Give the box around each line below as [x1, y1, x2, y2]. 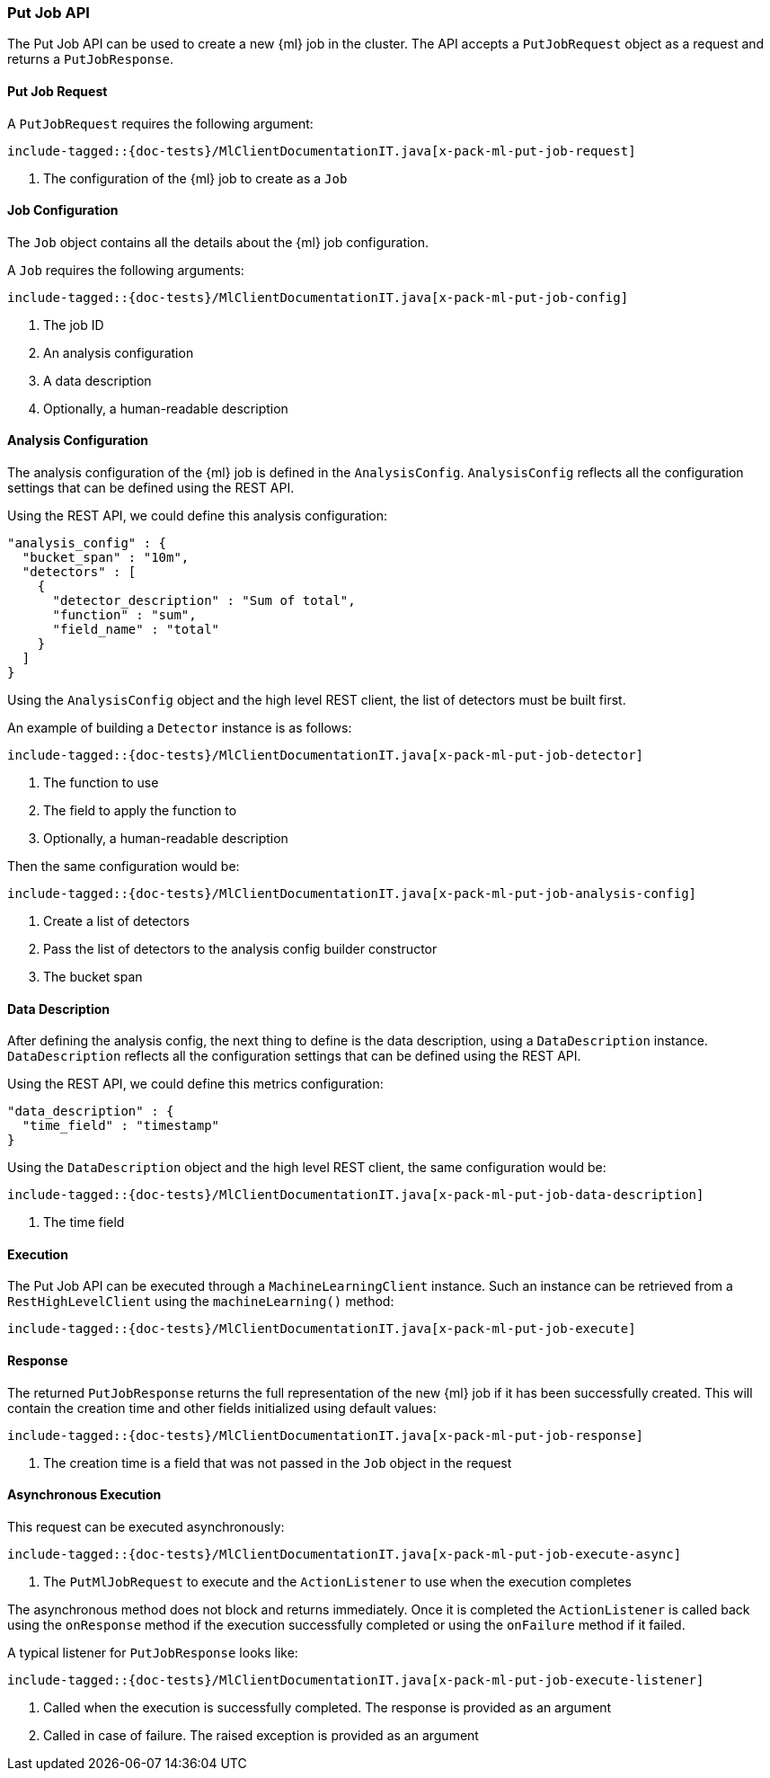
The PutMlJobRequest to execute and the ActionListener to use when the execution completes [43, 1573, 632, 1589]
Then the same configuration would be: [7, 858, 240, 875]
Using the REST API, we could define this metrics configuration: [7, 1076, 384, 1092]
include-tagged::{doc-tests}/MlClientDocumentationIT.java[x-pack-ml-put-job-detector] [7, 748, 644, 763]
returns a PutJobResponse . [7, 51, 174, 67]
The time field [43, 1214, 125, 1231]
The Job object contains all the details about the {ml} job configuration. [7, 234, 429, 250]
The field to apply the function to [43, 803, 237, 819]
